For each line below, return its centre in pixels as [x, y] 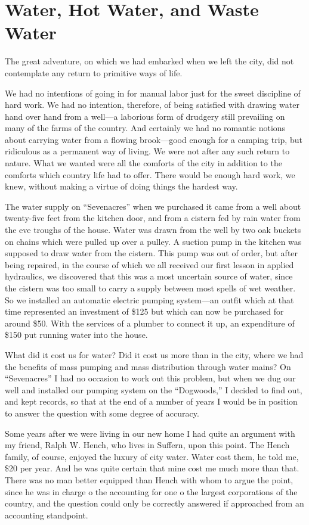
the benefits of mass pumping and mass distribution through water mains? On [148, 366]
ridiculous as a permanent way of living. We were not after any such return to [147, 151]
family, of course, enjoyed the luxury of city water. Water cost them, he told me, [152, 456]
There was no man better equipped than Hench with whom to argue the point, [149, 479]
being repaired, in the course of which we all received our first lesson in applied [149, 264]
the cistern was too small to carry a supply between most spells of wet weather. [150, 288]
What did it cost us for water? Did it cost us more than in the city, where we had [154, 354]
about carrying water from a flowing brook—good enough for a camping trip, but [154, 139]
